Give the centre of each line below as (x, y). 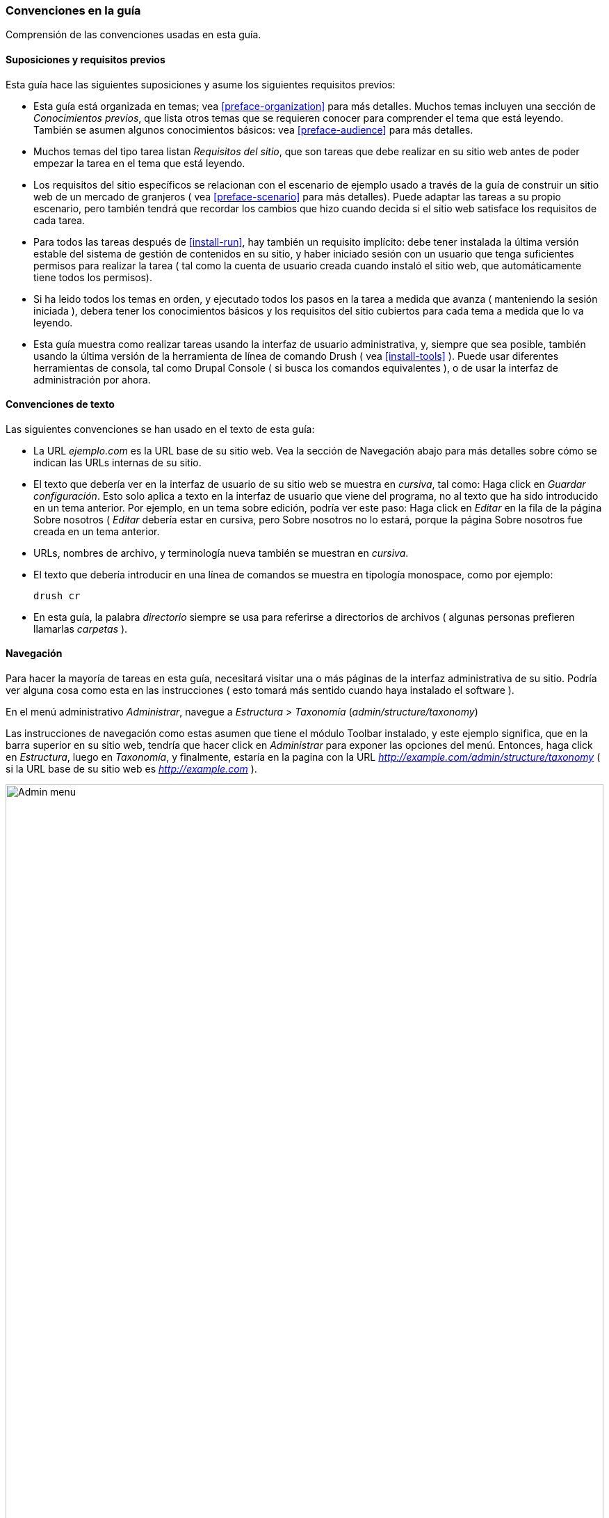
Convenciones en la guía (73, 10)
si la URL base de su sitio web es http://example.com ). (131, 769)
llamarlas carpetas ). (81, 628)
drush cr (57, 595)
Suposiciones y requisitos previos (86, 59)
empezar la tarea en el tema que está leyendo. (139, 163)
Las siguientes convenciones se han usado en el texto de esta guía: (160, 429)
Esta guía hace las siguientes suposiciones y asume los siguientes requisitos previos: (201, 84)
